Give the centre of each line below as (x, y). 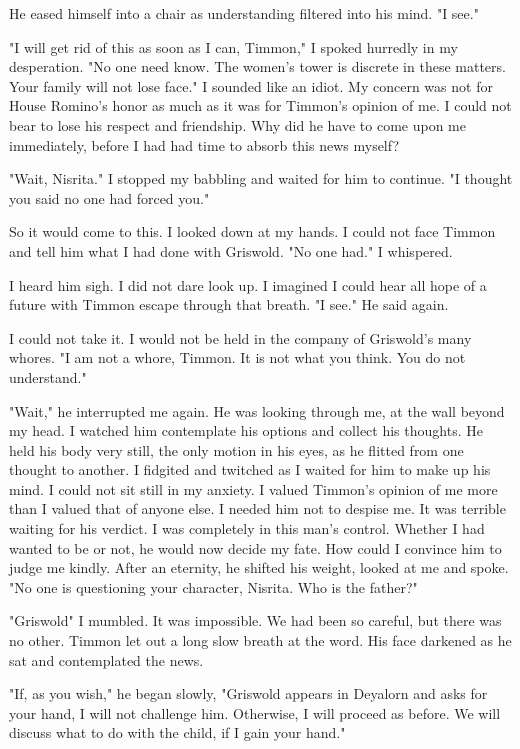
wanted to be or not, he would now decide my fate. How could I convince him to (255, 547)
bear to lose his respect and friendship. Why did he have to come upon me (237, 124)
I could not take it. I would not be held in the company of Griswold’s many (240, 337)
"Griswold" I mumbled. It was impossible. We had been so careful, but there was (255, 620)
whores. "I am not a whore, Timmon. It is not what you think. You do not (237, 357)
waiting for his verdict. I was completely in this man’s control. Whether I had (247, 528)
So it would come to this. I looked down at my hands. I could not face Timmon (252, 231)
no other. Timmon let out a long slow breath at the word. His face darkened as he (260, 640)
